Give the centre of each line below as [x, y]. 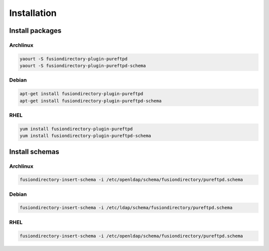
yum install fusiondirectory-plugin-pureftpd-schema [85, 136]
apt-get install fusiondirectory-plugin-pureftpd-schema [91, 101]
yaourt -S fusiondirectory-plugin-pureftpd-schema [83, 66]
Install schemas [34, 152]
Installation [33, 13]
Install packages [35, 31]
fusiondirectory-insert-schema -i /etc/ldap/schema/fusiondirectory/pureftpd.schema [126, 208]
